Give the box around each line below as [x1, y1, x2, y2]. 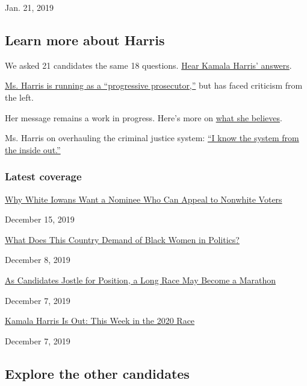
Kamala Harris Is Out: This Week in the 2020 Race [5, 314, 195, 327]
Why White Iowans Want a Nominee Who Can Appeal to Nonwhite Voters [5, 192, 282, 205]
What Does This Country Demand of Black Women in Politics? [5, 233, 240, 245]
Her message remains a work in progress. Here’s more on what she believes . [5, 111, 282, 124]
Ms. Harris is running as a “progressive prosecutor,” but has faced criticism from [5, 79, 303, 92]
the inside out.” [5, 143, 61, 156]
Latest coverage [5, 169, 82, 184]
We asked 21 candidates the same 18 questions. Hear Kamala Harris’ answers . [5, 59, 292, 71]
